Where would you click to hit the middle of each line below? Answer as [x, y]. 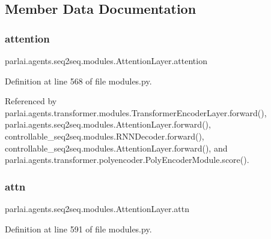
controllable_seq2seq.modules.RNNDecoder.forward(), [105, 136]
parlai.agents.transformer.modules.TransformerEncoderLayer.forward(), [136, 112]
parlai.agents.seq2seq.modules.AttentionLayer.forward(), [108, 124]
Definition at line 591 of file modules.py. [78, 229]
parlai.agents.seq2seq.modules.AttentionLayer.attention [106, 60]
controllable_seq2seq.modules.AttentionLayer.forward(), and [116, 148]
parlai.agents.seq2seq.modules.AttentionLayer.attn [97, 208]
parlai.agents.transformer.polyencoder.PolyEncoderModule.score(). [127, 160]
